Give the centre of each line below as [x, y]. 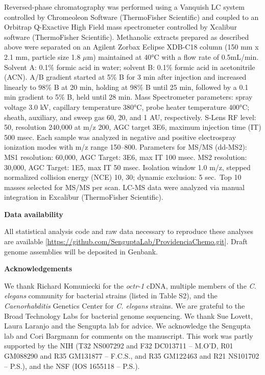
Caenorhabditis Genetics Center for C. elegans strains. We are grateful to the [125, 306]
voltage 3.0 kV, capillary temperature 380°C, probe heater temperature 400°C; [127, 107]
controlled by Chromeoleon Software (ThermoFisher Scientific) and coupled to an [131, 17]
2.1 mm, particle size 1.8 [42, 56]
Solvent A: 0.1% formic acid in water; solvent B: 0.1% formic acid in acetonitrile [130, 67]
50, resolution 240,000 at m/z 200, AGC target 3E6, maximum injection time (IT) [133, 127]
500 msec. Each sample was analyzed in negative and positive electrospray [120, 137]
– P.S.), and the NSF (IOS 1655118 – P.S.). [72, 366]
